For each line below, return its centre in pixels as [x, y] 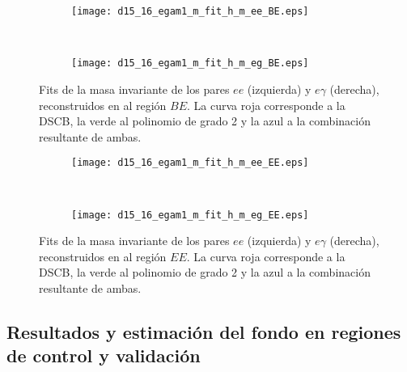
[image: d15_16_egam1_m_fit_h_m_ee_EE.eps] [190, 163]
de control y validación [104, 355]
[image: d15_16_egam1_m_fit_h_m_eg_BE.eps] [190, 63]
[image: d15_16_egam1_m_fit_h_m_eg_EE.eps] [190, 215]
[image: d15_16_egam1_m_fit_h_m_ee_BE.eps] [190, 11]
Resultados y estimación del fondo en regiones [204, 331]
